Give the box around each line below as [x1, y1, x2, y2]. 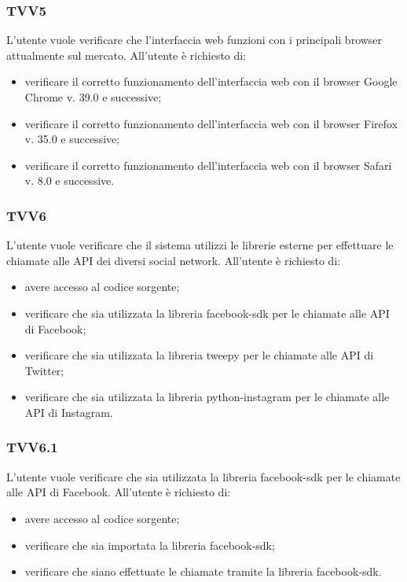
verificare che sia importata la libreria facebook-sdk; [24, 536, 275, 553]
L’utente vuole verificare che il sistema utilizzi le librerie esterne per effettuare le [6, 237, 394, 253]
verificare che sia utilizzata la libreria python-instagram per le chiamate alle [24, 389, 390, 405]
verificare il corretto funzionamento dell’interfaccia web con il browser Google [24, 73, 398, 90]
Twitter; [24, 362, 64, 378]
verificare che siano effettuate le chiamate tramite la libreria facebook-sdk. [24, 563, 382, 580]
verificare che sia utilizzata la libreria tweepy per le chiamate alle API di [24, 347, 374, 363]
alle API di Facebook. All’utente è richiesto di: [6, 484, 231, 500]
